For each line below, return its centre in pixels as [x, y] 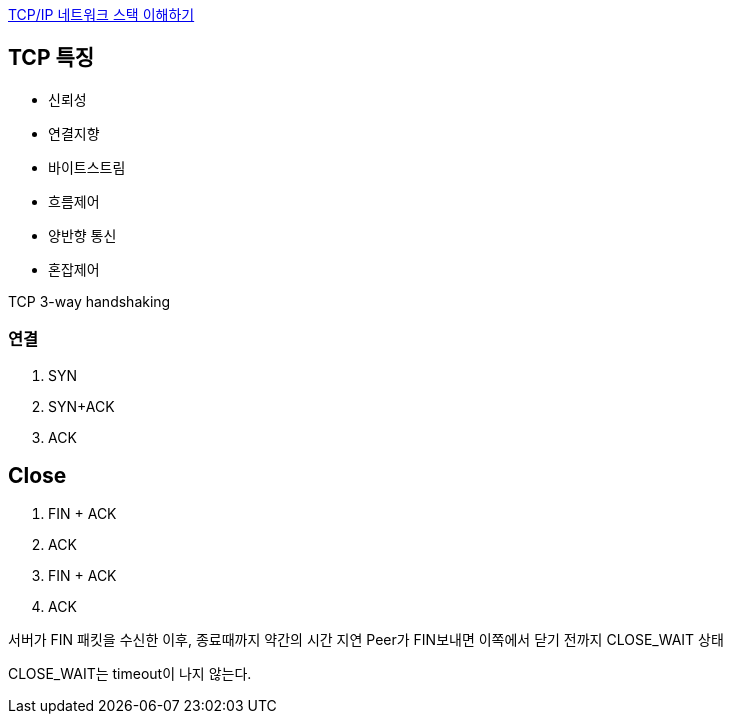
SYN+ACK [81, 406]
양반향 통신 [82, 235]
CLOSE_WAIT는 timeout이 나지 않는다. [130, 674]
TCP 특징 [51, 58]
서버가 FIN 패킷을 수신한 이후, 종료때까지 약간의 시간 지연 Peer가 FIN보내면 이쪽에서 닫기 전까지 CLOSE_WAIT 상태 [366, 640]
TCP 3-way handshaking [89, 301]
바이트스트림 [87, 167]
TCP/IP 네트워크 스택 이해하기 [101, 14]
